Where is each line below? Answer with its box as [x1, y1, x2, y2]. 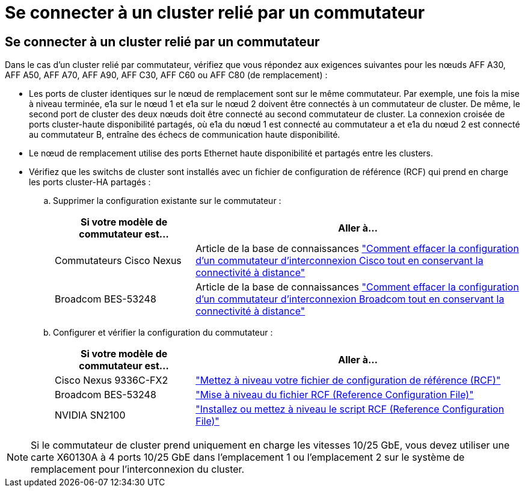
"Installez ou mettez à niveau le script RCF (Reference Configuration [195, 403, 505, 416]
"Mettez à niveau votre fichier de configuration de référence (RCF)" [195, 374, 501, 387]
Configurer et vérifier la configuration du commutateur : [53, 327, 273, 338]
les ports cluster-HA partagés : [29, 177, 151, 188]
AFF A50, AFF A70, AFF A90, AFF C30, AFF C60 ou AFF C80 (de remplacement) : [5, 70, 328, 81]
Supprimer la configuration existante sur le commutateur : [53, 195, 281, 206]
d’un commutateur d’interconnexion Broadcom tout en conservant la [195, 293, 505, 306]
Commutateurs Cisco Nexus [55, 254, 182, 267]
